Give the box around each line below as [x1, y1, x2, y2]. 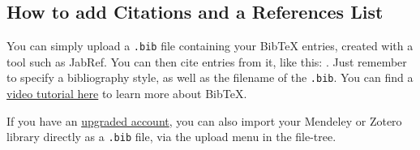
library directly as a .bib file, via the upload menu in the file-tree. [6, 128, 336, 145]
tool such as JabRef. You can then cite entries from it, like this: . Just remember [6, 53, 407, 70]
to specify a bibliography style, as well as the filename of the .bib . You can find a [6, 69, 414, 86]
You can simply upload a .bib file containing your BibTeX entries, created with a [6, 37, 414, 54]
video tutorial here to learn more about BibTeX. [6, 85, 247, 102]
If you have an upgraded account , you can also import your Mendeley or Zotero [6, 112, 402, 129]
